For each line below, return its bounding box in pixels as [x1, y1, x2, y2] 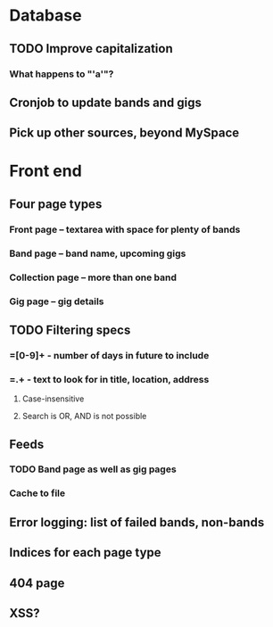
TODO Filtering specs [9, 322, 131, 337]
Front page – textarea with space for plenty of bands [9, 223, 241, 235]
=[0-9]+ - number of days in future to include [9, 349, 210, 361]
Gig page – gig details [9, 295, 104, 308]
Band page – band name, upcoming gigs [9, 247, 186, 260]
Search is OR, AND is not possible [21, 411, 147, 422]
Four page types [9, 196, 103, 211]
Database [9, 5, 82, 26]
